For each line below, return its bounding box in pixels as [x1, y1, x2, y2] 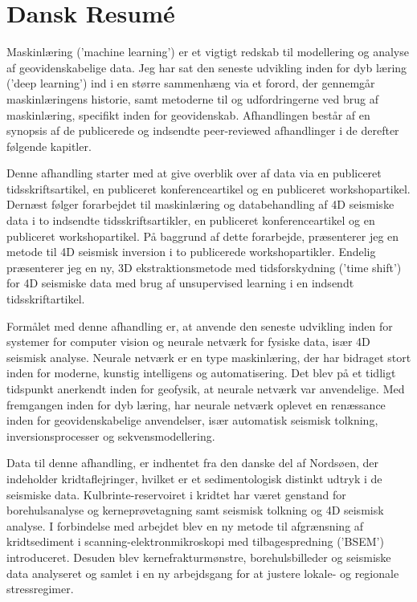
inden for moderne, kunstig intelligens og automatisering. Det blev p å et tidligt [6, 364, 396, 381]
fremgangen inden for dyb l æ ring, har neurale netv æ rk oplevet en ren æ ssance [6, 396, 386, 413]
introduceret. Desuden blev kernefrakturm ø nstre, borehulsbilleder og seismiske [6, 548, 391, 565]
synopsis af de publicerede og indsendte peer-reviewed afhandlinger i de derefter [6, 122, 399, 139]
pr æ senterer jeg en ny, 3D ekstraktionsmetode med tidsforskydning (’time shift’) [6, 258, 402, 275]
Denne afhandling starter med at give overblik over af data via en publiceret [6, 165, 382, 181]
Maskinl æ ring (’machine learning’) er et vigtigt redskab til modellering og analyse [6, 43, 409, 60]
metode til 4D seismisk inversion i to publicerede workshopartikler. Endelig [6, 243, 376, 260]
